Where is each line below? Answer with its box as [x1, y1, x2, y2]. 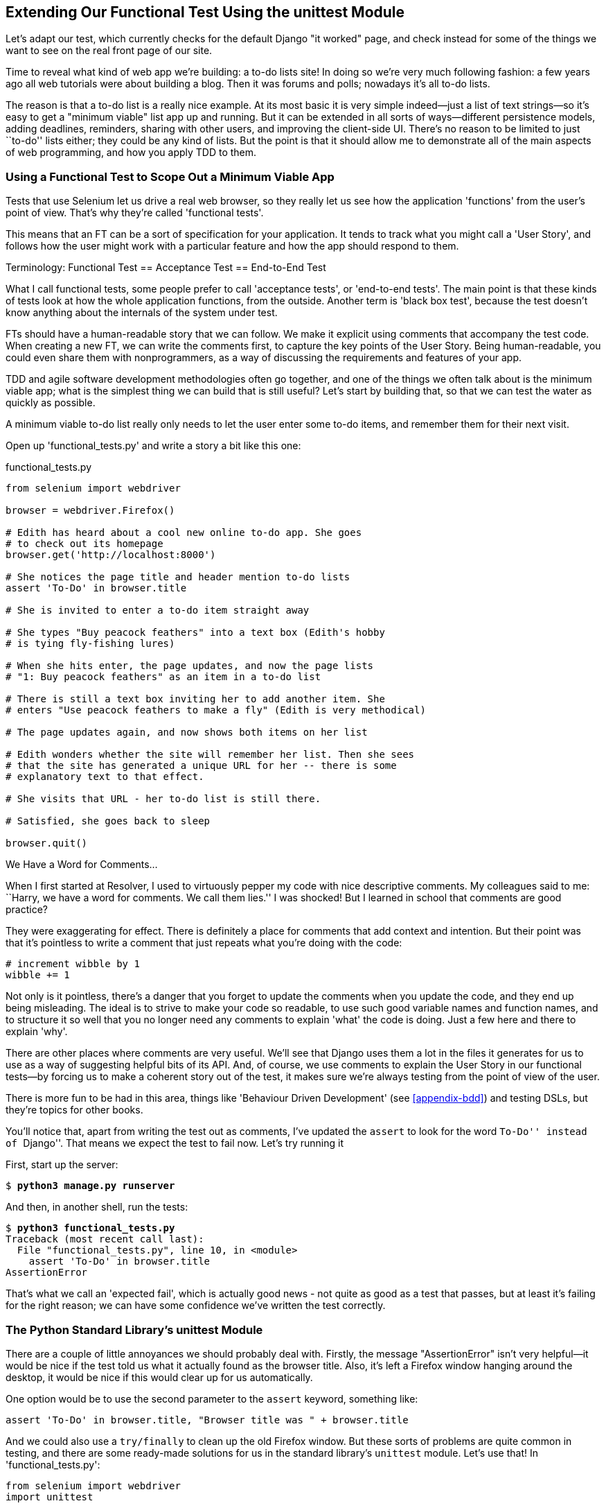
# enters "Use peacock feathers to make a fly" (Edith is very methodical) [6, 704, 426, 716]
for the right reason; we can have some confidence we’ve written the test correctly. [6, 1299, 386, 1312]
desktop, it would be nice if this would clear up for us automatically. [6, 1371, 313, 1383]
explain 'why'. [6, 1025, 68, 1038]
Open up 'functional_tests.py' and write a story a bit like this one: [6, 440, 301, 452]
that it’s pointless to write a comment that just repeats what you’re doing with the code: [6, 937, 402, 949]
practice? [6, 903, 48, 916]
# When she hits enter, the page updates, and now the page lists [6, 660, 374, 672]
